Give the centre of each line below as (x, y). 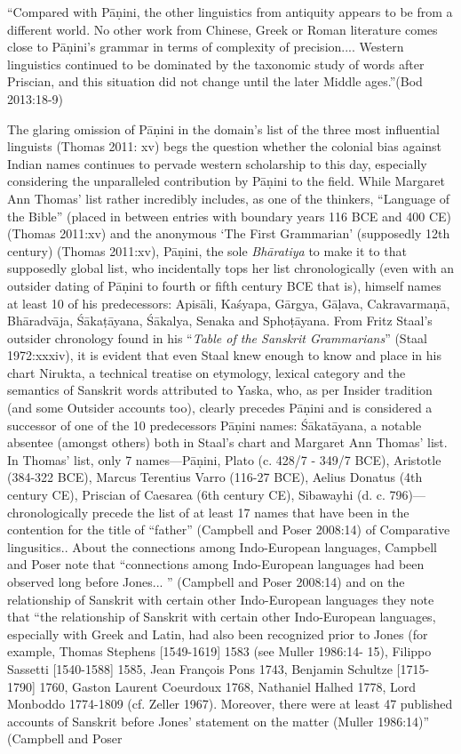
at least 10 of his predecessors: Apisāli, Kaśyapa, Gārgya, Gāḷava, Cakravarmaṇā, (229, 303)
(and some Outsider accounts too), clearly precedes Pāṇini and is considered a (220, 408)
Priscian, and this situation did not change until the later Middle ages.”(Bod (215, 81)
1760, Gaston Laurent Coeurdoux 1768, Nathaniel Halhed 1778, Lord (227, 686)
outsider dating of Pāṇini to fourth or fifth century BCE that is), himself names (224, 285)
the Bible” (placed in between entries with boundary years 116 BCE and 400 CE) (229, 216)
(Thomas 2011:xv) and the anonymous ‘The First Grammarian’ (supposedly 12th (229, 233)
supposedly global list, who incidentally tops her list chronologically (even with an (230, 268)
